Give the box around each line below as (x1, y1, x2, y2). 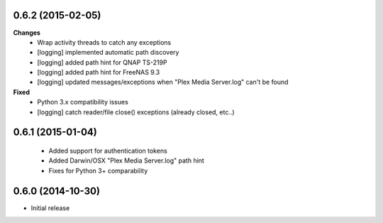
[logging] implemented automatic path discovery (37, 48, 179, 57)
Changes (13, 28, 40, 37)
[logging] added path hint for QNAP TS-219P (37, 58, 167, 67)
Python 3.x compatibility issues (37, 98, 129, 107)
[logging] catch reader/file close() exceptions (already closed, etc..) (37, 107, 235, 116)
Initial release (30, 203, 70, 212)
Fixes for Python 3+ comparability (48, 166, 148, 175)
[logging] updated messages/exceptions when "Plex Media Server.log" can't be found (37, 78, 289, 87)
